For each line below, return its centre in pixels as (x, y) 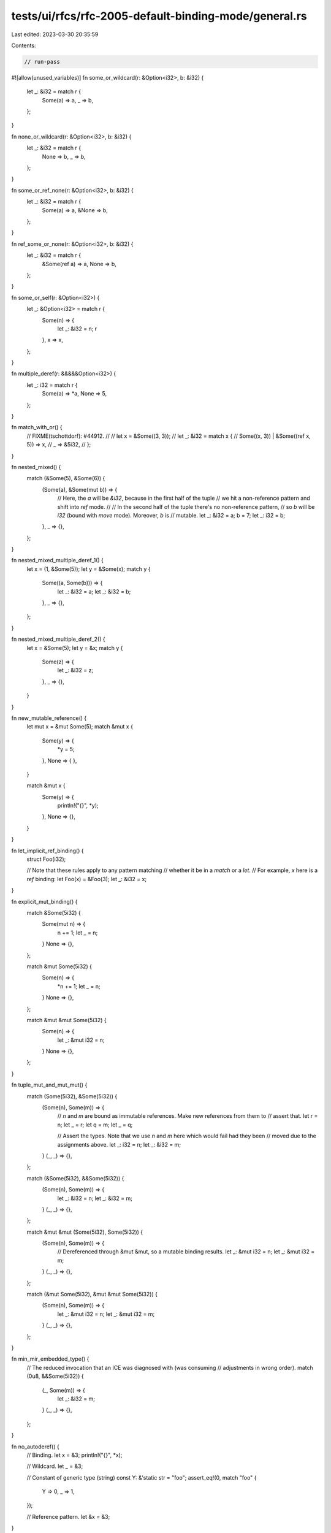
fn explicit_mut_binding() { (44, 901)
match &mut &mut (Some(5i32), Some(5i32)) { (85, 1232)
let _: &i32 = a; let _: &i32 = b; (94, 591)
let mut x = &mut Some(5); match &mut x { (80, 727)
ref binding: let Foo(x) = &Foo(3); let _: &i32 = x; (87, 879)
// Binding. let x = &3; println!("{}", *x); (74, 1455)
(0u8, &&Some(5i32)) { (55, 1376)
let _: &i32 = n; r (77, 329)
